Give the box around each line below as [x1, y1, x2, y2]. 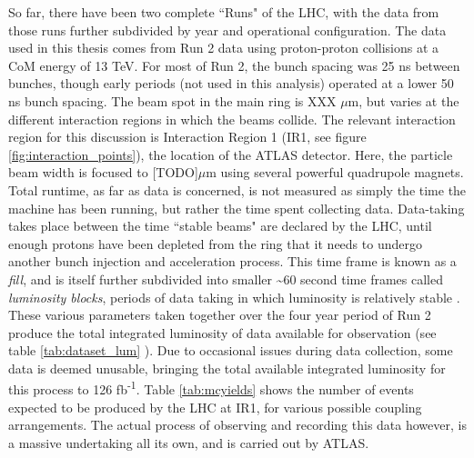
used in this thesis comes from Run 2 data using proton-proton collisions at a [8, 38, 439, 57]
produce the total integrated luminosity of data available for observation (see [8, 323, 437, 342]
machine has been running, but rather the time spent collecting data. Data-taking [8, 198, 465, 217]
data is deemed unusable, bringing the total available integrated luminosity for [8, 358, 446, 377]
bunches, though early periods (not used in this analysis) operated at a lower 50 [8, 74, 454, 93]
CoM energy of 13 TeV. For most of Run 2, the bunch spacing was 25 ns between [8, 55, 460, 75]
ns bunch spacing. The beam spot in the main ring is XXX [8, 91, 337, 110]
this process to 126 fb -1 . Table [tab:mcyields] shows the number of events [8, 377, 414, 399]
